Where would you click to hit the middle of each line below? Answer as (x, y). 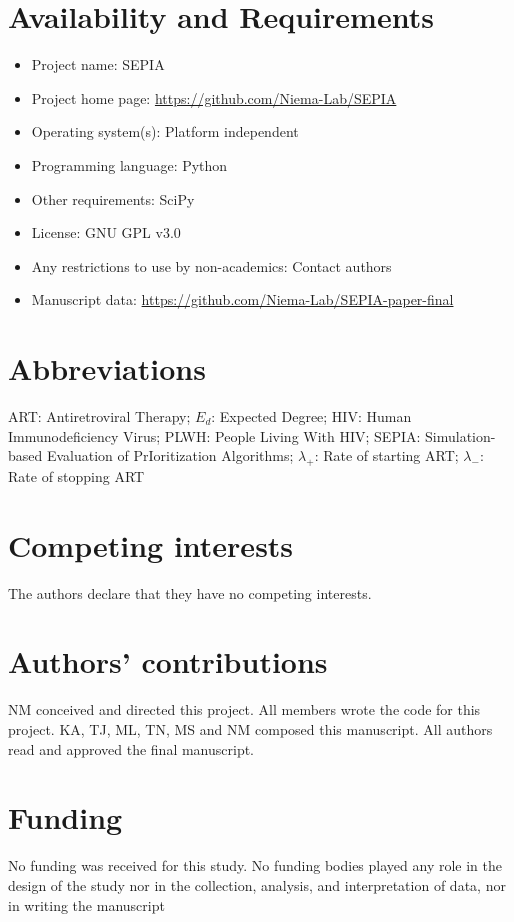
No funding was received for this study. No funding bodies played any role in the (255, 865)
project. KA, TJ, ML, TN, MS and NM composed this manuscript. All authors (250, 729)
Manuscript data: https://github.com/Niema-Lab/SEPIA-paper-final (242, 299)
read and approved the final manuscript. (131, 748)
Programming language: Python (129, 164)
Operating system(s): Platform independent (165, 131)
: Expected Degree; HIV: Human (311, 416)
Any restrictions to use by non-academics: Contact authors (211, 265)
